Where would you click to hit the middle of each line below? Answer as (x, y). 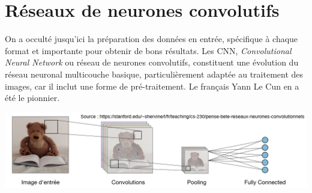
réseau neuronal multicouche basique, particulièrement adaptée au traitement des (154, 74)
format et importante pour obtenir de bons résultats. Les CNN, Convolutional (148, 50)
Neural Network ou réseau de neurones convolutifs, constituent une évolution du (152, 62)
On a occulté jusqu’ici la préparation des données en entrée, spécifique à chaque (151, 39)
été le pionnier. (32, 98)
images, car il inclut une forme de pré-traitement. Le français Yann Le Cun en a (152, 86)
